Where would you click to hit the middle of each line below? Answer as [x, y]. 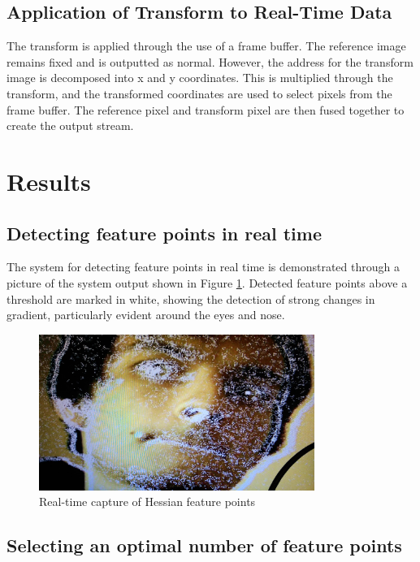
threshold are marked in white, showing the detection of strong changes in [191, 298]
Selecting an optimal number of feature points [204, 545]
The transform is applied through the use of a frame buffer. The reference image [206, 46]
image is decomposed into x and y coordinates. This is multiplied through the [200, 78]
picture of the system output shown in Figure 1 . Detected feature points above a [207, 282]
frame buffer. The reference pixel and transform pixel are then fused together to [206, 109]
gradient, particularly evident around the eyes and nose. [146, 315]
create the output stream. [70, 125]
